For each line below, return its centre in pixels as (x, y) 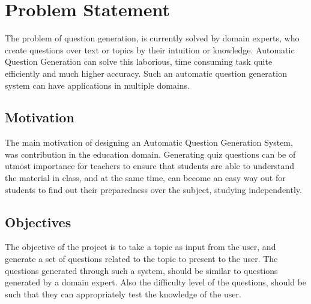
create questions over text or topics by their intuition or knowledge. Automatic (150, 49)
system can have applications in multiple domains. (97, 85)
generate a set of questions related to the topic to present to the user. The (141, 259)
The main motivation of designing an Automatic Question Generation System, (149, 142)
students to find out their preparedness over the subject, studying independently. (153, 189)
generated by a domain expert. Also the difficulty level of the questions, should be (156, 282)
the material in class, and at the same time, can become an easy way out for (145, 178)
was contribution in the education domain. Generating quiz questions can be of (150, 154)
